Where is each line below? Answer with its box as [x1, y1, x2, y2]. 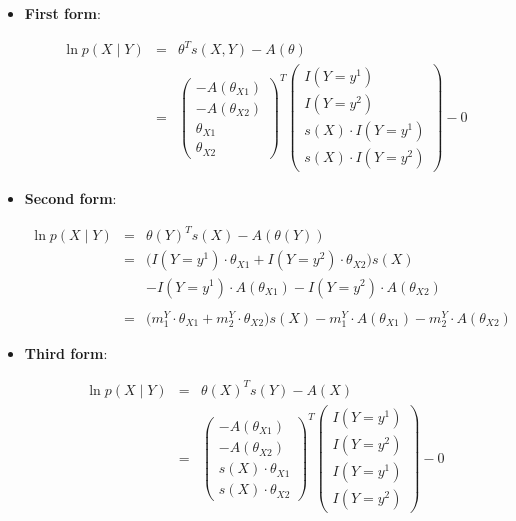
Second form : [24, 188, 117, 209]
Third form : [24, 342, 108, 363]
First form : [24, 3, 101, 23]
